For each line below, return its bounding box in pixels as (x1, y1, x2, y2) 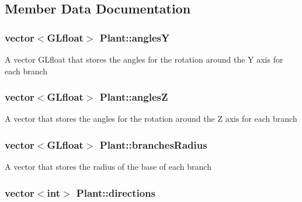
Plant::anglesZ (99, 90, 168, 104)
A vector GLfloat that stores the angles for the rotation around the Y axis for (5, 53, 283, 65)
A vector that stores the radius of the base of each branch (5, 160, 211, 173)
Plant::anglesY (99, 30, 170, 44)
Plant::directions (76, 185, 155, 200)
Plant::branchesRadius (99, 137, 207, 152)
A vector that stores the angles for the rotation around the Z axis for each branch (5, 112, 297, 125)
